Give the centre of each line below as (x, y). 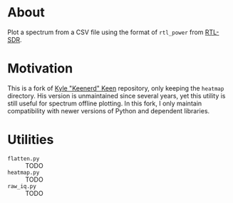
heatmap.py (24, 172)
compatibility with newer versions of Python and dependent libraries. (109, 110)
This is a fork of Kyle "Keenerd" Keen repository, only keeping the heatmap (116, 88)
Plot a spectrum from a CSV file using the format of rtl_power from (105, 32)
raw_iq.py (22, 186)
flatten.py (24, 158)
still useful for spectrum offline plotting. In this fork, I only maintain (105, 103)
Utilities (31, 140)
